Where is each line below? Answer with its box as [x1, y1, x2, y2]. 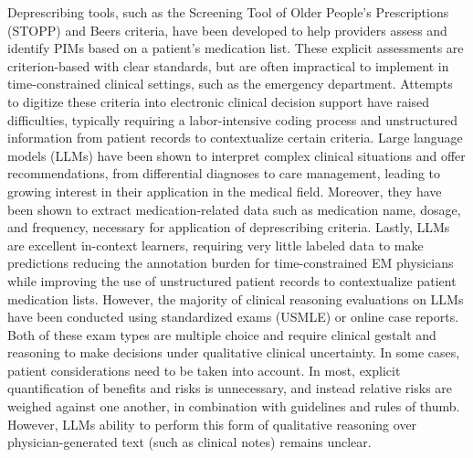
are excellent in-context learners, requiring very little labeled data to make [7, 235, 424, 254]
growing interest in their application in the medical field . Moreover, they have [7, 181, 442, 200]
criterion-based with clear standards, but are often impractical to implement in [7, 56, 449, 75]
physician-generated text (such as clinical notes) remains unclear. [7, 432, 372, 452]
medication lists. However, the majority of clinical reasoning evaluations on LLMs [7, 289, 464, 308]
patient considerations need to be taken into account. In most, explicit [7, 360, 401, 379]
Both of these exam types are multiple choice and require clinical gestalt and [7, 325, 436, 344]
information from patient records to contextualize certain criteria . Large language [7, 128, 463, 147]
